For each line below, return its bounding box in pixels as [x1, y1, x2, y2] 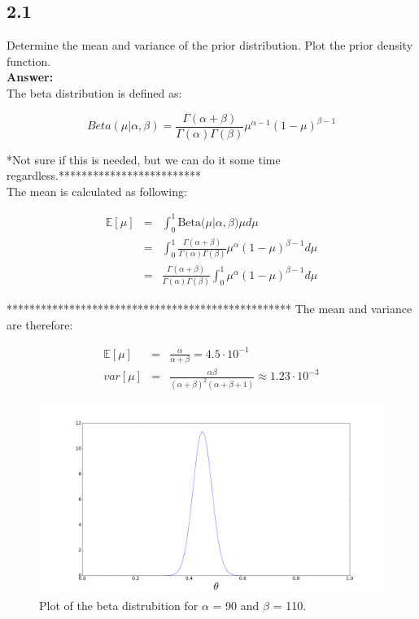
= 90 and [212, 597, 260, 614]
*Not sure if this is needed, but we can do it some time [7, 150, 281, 168]
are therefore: [7, 316, 73, 333]
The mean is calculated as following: [7, 182, 187, 199]
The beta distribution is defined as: [7, 84, 182, 101]
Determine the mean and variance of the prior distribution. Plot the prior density [7, 37, 413, 54]
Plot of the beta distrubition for [39, 597, 199, 614]
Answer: [7, 68, 54, 85]
